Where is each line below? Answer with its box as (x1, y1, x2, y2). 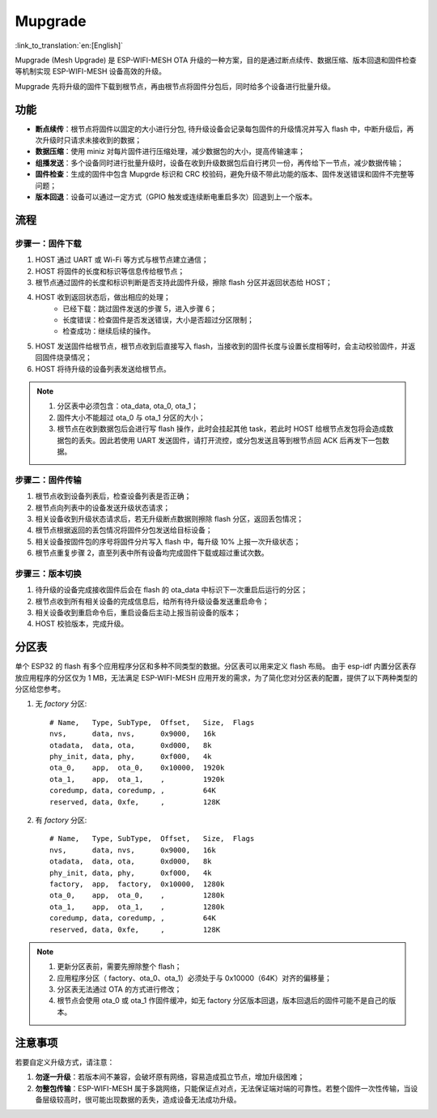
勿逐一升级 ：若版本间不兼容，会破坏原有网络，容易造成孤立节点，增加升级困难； (35, 1072, 305, 1082)
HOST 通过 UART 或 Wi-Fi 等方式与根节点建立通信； (35, 255, 209, 265)
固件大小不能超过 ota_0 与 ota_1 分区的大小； (57, 412, 206, 422)
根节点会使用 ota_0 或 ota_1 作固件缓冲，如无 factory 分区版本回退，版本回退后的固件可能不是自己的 (57, 996, 389, 1005)
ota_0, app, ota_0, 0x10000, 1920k (49, 763, 225, 773)
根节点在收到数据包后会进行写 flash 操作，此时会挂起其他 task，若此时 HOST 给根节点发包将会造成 (57, 424, 387, 433)
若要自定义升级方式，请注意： (15, 1057, 115, 1067)
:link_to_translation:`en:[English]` (15, 41, 124, 50)
